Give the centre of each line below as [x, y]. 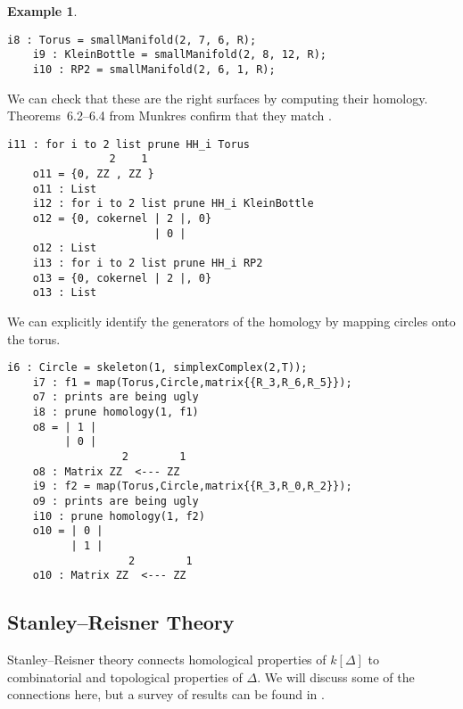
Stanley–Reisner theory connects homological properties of [167, 660]
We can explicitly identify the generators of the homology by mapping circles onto [231, 321]
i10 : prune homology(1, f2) [119, 516]
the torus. [34, 338]
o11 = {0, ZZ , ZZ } [93, 174]
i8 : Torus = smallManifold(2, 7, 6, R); [132, 40]
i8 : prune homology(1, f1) [116, 412]
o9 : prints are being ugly [116, 502]
